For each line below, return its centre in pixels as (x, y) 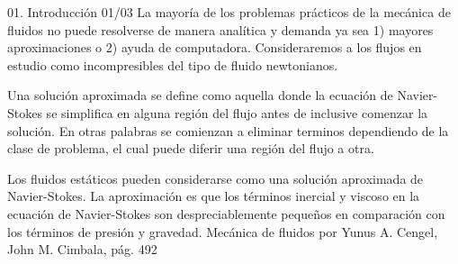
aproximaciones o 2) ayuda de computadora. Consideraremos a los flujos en (215, 47)
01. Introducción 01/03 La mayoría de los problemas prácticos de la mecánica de (229, 12)
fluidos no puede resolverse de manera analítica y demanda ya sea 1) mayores (220, 29)
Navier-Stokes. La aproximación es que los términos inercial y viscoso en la (214, 196)
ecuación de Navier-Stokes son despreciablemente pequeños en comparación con (226, 213)
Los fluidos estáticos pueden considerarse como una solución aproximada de (216, 178)
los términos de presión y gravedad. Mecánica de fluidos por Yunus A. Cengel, (223, 231)
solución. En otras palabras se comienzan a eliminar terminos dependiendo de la (228, 130)
